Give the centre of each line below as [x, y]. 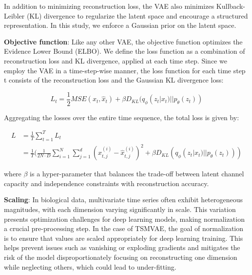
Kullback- [231, 6]
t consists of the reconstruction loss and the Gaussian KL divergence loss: [114, 80]
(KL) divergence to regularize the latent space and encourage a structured [137, 15]
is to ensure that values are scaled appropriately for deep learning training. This [124, 238]
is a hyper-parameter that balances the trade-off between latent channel [137, 174]
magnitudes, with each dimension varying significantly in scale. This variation [120, 209]
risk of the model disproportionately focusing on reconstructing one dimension [121, 257]
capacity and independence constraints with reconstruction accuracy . [107, 183]
